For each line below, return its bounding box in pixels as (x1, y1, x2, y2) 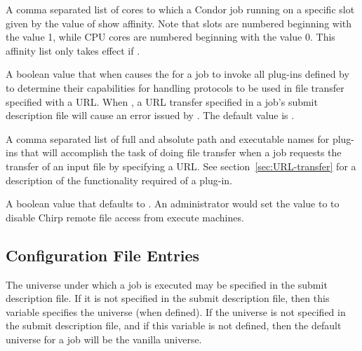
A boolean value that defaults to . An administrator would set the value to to (6, 196, 340, 211)
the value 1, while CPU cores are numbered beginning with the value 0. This (6, 29, 335, 44)
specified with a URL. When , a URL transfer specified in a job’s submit (6, 94, 318, 109)
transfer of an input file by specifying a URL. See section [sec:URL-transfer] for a (6, 158, 356, 173)
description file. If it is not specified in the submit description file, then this (6, 291, 330, 305)
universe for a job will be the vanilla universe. (6, 331, 202, 346)
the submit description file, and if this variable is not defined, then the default (6, 318, 342, 333)
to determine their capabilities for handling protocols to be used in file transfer (6, 80, 344, 95)
